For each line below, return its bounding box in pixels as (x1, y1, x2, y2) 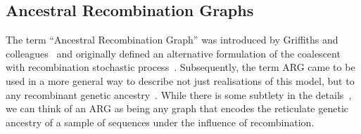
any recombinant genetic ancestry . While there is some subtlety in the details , (6, 87, 352, 102)
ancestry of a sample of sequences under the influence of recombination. (6, 114, 315, 129)
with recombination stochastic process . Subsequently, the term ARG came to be (6, 60, 355, 74)
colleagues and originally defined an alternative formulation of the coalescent (6, 46, 341, 60)
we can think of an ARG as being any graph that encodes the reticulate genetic (6, 101, 349, 116)
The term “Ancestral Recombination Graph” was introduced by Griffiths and (6, 32, 338, 47)
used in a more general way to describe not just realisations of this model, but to (6, 73, 355, 88)
